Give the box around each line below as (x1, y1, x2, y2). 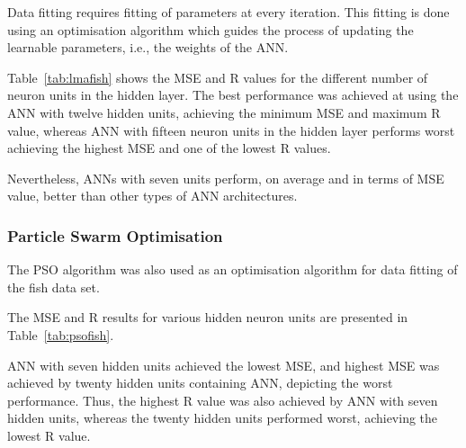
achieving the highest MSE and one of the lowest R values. (7, 139, 331, 157)
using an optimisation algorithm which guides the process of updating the (7, 20, 414, 39)
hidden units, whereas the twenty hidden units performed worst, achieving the (7, 408, 438, 427)
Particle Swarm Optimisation (7, 224, 223, 246)
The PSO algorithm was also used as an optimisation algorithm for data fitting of (7, 260, 458, 279)
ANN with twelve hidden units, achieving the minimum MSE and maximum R (7, 103, 441, 121)
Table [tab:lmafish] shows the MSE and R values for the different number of (7, 67, 428, 86)
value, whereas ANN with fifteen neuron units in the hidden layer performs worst (7, 121, 455, 139)
